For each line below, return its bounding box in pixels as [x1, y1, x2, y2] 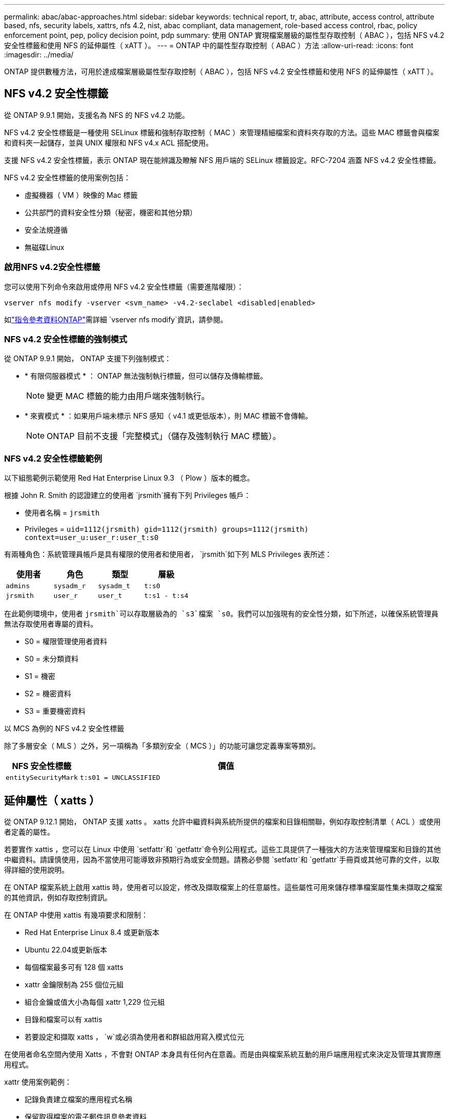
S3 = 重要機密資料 [25, 707, 86, 716]
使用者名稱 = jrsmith [25, 508, 100, 517]
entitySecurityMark [6, 774, 78, 782]
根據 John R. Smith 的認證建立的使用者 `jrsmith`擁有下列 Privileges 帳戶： [4, 491, 251, 500]
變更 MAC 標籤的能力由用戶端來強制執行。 [47, 391, 210, 402]
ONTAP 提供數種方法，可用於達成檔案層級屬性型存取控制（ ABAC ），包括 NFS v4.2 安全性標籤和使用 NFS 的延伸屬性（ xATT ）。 [4, 67, 438, 76]
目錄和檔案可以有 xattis [25, 1014, 103, 1024]
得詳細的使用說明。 [4, 865, 69, 874]
